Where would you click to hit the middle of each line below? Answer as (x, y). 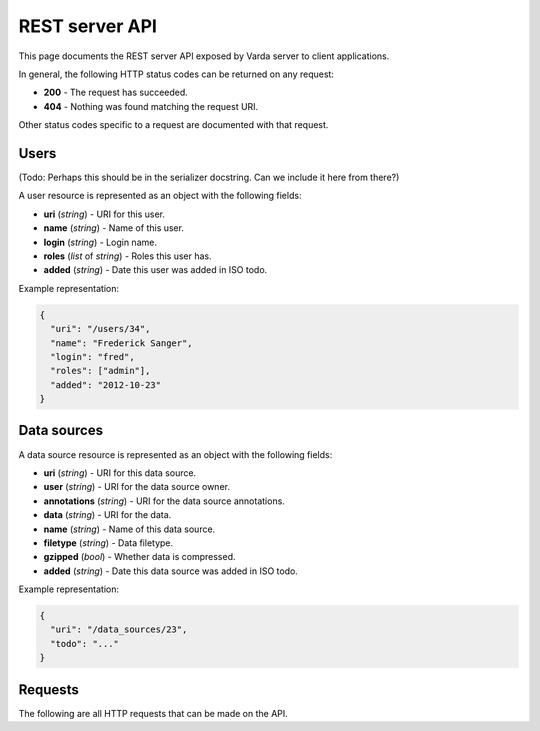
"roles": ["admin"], (100, 371)
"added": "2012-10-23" (106, 384)
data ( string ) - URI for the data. (107, 515)
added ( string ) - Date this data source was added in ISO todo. (171, 571)
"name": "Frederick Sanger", (122, 343)
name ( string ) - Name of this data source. (129, 529)
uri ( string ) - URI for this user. (104, 214)
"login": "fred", (92, 356)
